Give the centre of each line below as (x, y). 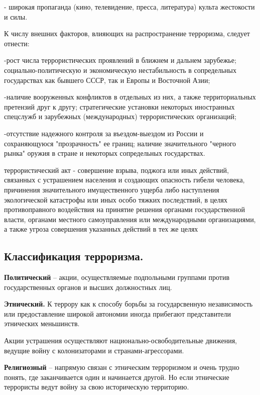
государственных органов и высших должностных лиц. (88, 287)
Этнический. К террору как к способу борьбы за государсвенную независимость (128, 304)
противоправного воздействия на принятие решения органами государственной (124, 209)
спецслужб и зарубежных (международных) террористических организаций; (120, 116)
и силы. (16, 16)
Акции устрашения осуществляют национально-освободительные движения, (120, 340)
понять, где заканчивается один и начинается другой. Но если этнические (117, 377)
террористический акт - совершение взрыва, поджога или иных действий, (116, 170)
